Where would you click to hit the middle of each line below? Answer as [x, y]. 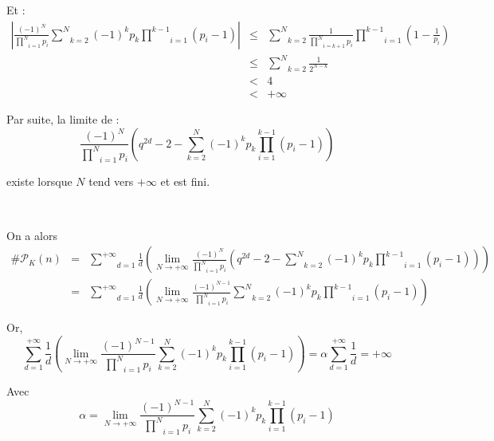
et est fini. [185, 181]
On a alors [32, 235]
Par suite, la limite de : [63, 119]
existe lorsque [39, 181]
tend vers [111, 181]
